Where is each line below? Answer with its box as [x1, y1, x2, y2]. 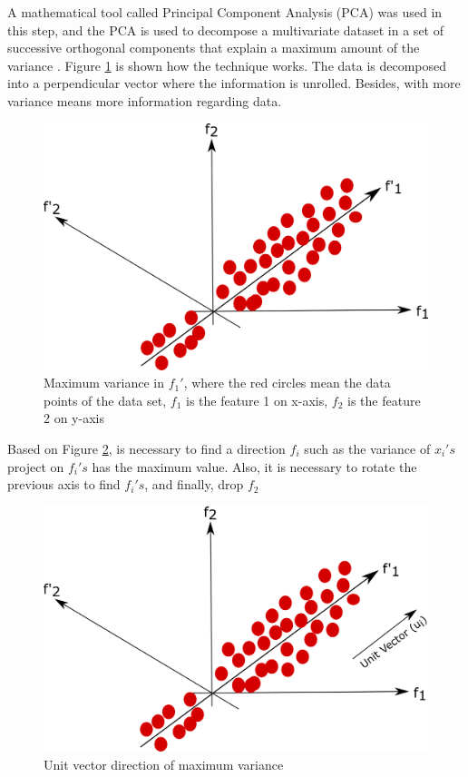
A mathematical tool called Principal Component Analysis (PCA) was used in [7, 3, 443, 21]
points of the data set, [44, 390, 167, 409]
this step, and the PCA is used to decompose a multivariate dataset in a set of [7, 20, 444, 39]
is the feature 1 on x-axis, [185, 390, 328, 409]
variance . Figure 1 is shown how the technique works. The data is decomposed [7, 55, 447, 74]
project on [7, 457, 64, 476]
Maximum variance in [44, 373, 165, 392]
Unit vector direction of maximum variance [44, 754, 284, 773]
